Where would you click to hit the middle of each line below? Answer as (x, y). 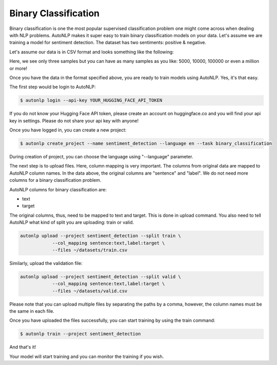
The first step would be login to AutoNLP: (53, 87)
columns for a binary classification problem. (55, 180)
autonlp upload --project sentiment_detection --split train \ (101, 236)
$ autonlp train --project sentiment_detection (80, 334)
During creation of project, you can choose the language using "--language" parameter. (101, 157)
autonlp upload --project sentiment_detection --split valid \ (101, 276)
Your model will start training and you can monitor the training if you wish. (87, 356)
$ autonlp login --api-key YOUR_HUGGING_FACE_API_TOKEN (91, 101)
